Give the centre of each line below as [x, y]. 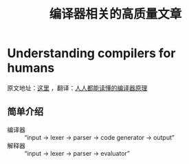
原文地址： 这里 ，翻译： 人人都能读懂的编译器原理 [77, 88]
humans [31, 68]
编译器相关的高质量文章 [115, 14]
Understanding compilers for [91, 53]
